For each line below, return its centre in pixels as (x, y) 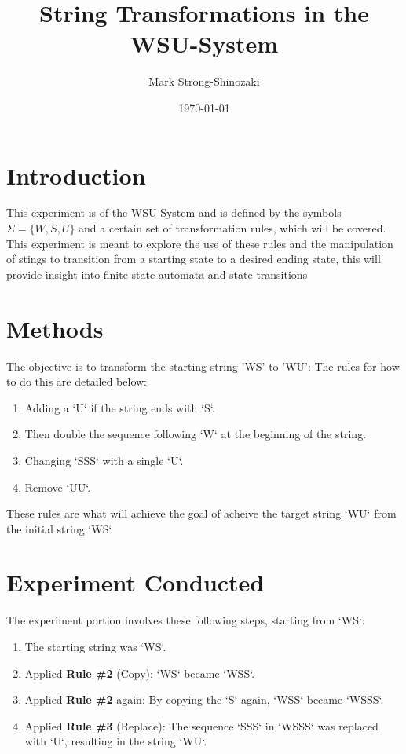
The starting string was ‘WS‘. (95, 646)
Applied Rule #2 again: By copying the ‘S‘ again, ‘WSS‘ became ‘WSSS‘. (204, 699)
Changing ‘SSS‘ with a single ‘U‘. (104, 460)
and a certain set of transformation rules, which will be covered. (232, 228)
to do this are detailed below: (77, 381)
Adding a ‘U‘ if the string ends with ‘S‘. (120, 407)
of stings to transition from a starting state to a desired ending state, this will (194, 259)
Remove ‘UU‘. (58, 487)
